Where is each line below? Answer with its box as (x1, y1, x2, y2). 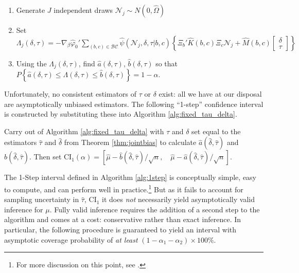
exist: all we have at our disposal (159, 88, 262, 99)
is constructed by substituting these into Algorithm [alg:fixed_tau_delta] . (4, 108, 237, 119)
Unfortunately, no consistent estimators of (4, 88, 137, 99)
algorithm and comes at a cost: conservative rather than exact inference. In (4, 214, 241, 225)
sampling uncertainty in (4, 194, 79, 205)
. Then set (29, 151, 62, 162)
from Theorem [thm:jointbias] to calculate (64, 137, 197, 148)
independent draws (54, 5, 113, 15)
